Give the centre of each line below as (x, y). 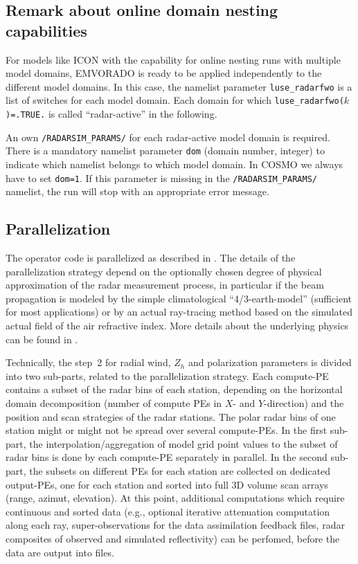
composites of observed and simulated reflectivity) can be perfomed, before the (173, 538)
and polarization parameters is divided (270, 362)
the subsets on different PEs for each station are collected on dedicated (180, 471)
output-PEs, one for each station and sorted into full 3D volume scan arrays (167, 484)
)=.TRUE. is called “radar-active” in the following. (111, 114)
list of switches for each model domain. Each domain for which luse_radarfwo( (175, 100)
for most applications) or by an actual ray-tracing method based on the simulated (179, 312)
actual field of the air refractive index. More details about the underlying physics (177, 326)
